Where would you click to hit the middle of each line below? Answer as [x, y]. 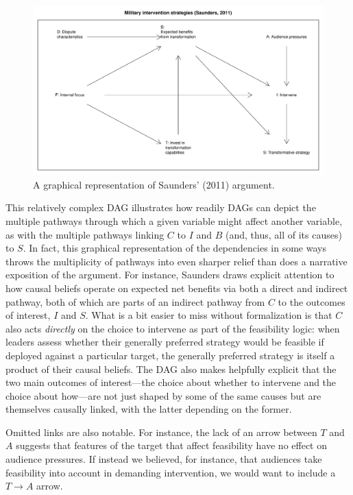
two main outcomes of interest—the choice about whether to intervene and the [171, 382]
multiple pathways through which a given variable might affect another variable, [174, 220]
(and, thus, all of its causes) [284, 234]
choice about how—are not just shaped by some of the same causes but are [163, 395]
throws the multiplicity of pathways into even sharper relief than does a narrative [176, 261]
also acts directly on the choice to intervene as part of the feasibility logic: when [173, 328]
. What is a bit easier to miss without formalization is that [209, 315]
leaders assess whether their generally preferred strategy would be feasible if [165, 342]
